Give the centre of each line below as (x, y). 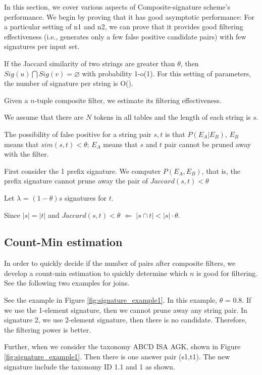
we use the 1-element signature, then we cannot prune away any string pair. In (126, 310)
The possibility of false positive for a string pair (78, 134)
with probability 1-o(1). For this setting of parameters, (167, 73)
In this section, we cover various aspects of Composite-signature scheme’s (117, 7)
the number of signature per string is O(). (69, 83)
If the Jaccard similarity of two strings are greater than (90, 63)
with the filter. (27, 154)
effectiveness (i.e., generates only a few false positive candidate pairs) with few (125, 36)
